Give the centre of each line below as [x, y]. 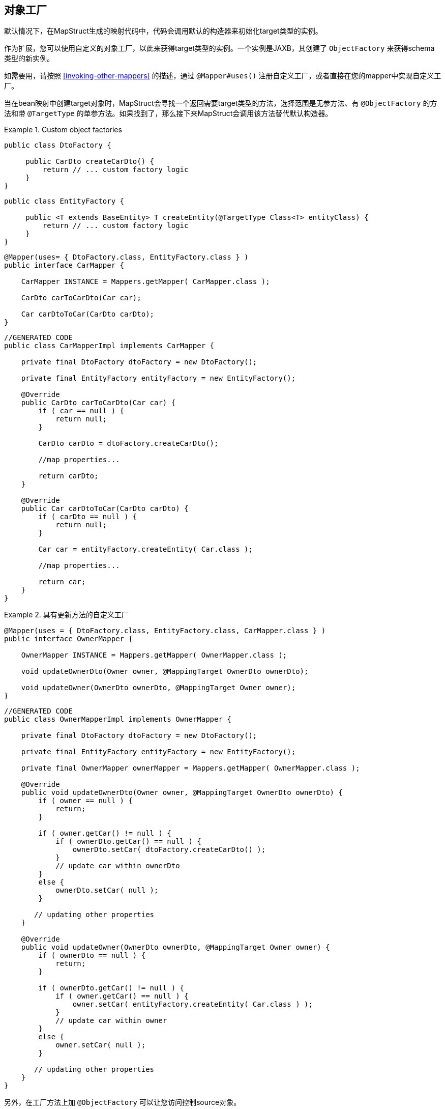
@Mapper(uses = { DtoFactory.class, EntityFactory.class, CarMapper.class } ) [165, 631]
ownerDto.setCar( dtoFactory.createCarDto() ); [169, 850]
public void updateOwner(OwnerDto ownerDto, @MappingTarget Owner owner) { [175, 947]
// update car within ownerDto [118, 866]
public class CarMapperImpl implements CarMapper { [109, 346]
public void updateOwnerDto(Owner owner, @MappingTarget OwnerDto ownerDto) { [182, 793]
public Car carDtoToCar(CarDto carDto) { [105, 509]
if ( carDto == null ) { [88, 517]
